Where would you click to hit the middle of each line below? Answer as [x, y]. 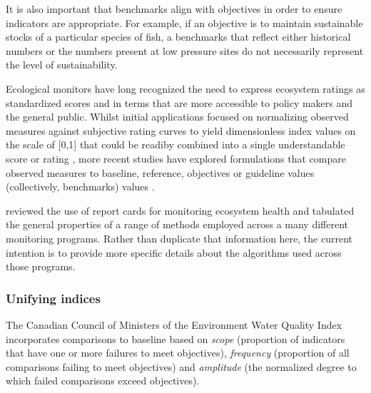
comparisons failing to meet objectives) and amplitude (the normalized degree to [181, 366]
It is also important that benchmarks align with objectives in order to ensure [174, 9]
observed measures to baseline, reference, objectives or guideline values [160, 172]
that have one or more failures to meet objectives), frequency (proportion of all [178, 353]
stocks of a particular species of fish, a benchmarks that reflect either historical [178, 37]
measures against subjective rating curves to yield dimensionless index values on [181, 130]
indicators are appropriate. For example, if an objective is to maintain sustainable [184, 22]
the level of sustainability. [62, 65]
